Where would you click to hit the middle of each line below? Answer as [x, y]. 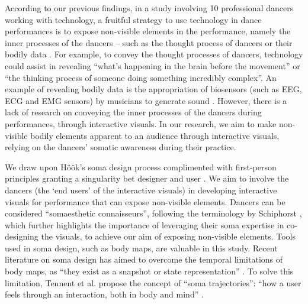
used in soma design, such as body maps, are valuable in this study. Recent [141, 248]
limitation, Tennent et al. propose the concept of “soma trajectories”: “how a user [153, 282]
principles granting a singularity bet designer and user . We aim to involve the [147, 178]
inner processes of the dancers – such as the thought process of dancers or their [149, 42]
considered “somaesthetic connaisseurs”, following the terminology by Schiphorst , [153, 213]
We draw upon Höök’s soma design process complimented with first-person [141, 166]
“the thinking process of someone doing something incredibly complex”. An [141, 77]
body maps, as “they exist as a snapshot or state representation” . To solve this [149, 271]
